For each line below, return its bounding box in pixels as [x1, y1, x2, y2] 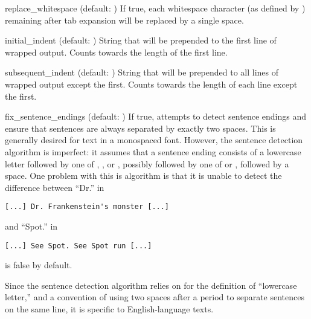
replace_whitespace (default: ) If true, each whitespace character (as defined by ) [5, 2, 306, 14]
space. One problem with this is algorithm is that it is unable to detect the [5, 169, 282, 182]
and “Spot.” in [5, 219, 58, 232]
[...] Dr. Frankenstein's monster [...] [5, 202, 170, 211]
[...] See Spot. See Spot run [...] [5, 241, 152, 250]
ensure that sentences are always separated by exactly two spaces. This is [5, 121, 276, 134]
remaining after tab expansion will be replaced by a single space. [5, 13, 244, 26]
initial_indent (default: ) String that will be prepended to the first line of [5, 34, 277, 47]
